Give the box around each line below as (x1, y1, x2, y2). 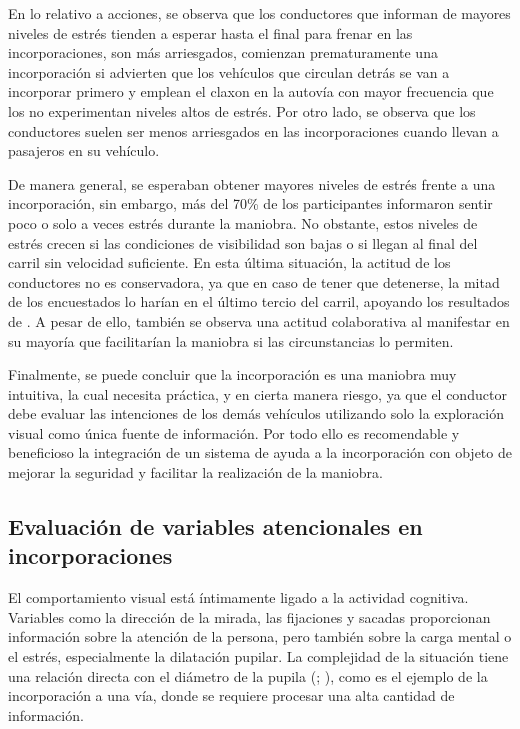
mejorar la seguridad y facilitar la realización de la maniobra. (8, 462, 383, 483)
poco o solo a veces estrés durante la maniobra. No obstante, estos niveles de (8, 212, 478, 233)
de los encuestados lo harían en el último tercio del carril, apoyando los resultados (8, 291, 510, 312)
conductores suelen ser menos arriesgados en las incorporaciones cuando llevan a (8, 120, 499, 141)
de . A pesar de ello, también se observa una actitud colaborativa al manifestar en (8, 310, 510, 331)
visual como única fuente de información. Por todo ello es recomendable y (8, 422, 460, 443)
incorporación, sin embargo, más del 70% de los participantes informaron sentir (8, 193, 493, 214)
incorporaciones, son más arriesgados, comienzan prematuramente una (8, 42, 438, 63)
